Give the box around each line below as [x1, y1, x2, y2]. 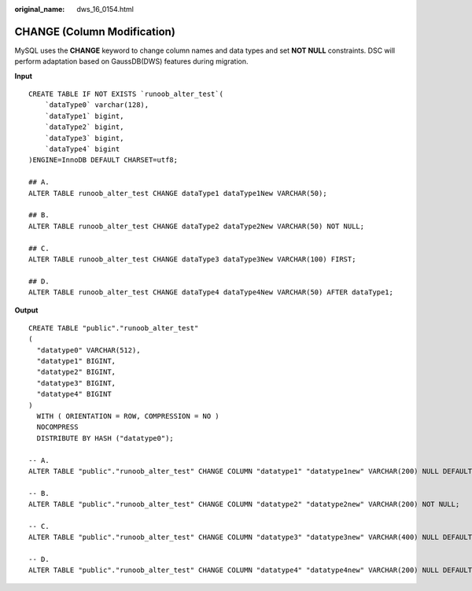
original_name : [14, 5, 65, 13]
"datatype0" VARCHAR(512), [36, 345, 141, 354]
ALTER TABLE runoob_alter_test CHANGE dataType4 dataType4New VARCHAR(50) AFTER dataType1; [28, 288, 393, 297]
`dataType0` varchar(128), [44, 101, 149, 109]
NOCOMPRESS [36, 423, 79, 432]
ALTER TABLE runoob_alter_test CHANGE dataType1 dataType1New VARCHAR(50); [28, 189, 327, 198]
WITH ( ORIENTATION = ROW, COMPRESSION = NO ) [36, 412, 219, 421]
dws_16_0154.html [76, 5, 134, 13]
